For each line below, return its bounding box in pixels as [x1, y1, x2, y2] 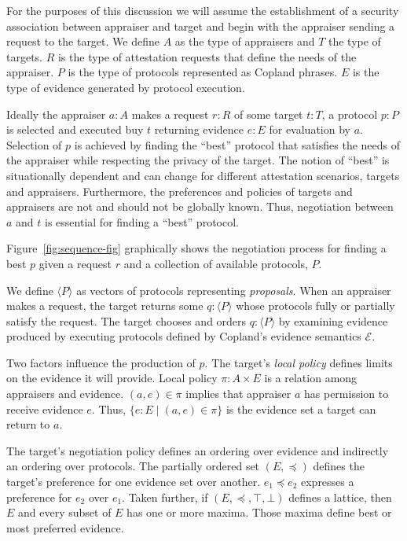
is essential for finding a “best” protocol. [45, 213, 239, 230]
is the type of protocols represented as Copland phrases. [68, 64, 338, 80]
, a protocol [321, 105, 378, 122]
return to [6, 416, 50, 432]
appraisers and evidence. [6, 385, 124, 402]
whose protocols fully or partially [236, 297, 395, 314]
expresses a [300, 473, 354, 490]
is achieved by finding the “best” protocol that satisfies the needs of [74, 136, 401, 153]
